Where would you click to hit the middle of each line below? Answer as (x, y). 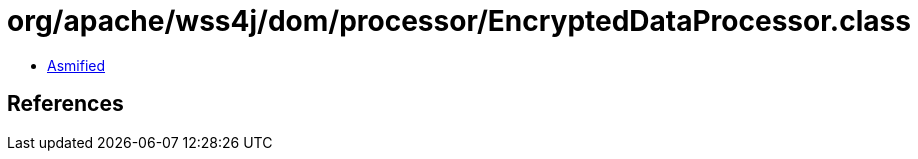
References (65, 104)
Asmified (76, 65)
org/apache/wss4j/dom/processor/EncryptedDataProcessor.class (459, 21)
